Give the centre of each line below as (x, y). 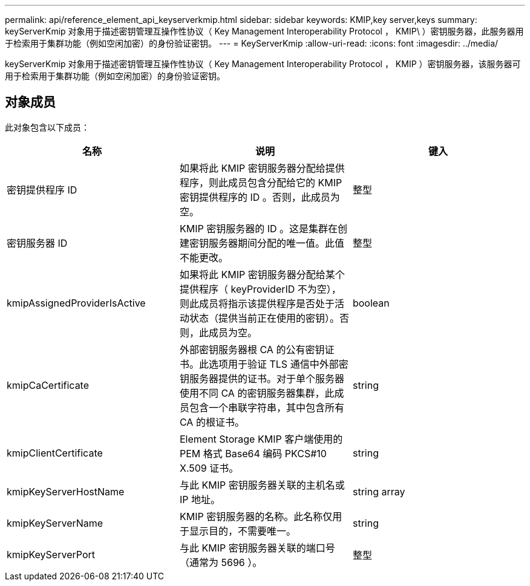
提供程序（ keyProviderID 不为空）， (260, 289)
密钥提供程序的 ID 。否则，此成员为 (260, 197)
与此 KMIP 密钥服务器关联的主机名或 (262, 485)
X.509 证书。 (209, 468)
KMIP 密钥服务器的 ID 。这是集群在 (259, 228)
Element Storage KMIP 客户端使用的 (261, 439)
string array (379, 491)
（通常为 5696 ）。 (221, 562)
